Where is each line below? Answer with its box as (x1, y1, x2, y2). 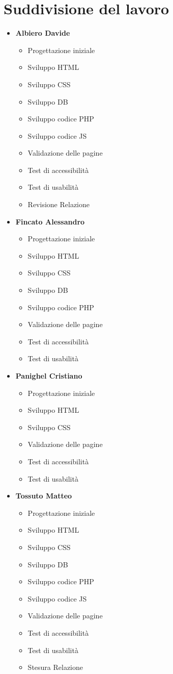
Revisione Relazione (27, 199, 90, 210)
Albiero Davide (15, 28, 70, 38)
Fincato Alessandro (15, 216, 85, 227)
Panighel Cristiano (15, 370, 82, 381)
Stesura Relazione (27, 662, 83, 672)
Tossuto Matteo (15, 490, 72, 501)
